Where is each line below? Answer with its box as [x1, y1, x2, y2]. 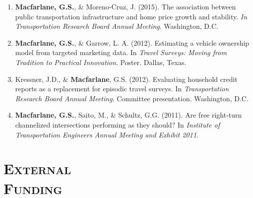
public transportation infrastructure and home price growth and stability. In [15, 11, 248, 21]
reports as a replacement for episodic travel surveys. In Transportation [15, 83, 229, 94]
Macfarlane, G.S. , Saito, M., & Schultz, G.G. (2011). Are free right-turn [15, 110, 242, 120]
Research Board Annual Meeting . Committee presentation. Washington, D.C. [15, 93, 249, 103]
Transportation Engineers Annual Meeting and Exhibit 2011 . [15, 129, 198, 139]
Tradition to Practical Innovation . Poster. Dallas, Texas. [15, 57, 187, 67]
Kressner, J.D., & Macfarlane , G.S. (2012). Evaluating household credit [15, 73, 238, 84]
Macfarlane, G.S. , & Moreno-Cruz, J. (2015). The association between [15, 1, 236, 11]
